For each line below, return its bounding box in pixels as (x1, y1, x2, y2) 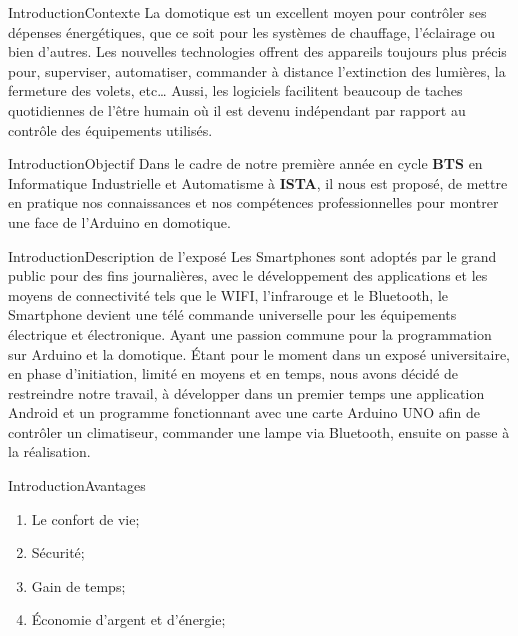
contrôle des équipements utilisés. (8, 119, 213, 140)
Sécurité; (31, 542, 85, 563)
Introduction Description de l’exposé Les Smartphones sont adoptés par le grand (8, 245, 497, 266)
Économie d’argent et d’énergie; (31, 609, 226, 630)
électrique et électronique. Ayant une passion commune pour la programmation (8, 323, 492, 344)
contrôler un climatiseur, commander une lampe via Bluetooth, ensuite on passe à (8, 421, 510, 442)
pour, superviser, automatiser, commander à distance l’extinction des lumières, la (8, 60, 506, 81)
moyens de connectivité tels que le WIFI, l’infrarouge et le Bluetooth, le (8, 284, 449, 305)
